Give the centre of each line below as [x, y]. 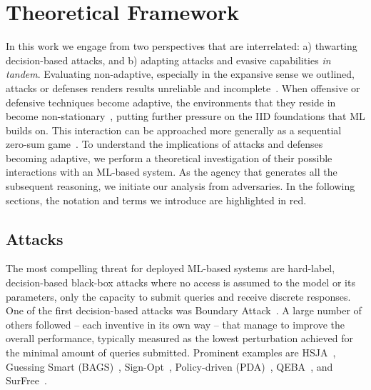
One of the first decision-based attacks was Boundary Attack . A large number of [184, 310]
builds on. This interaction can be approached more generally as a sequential [174, 130]
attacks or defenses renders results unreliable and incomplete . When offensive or [183, 87]
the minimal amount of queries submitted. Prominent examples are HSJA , [171, 352]
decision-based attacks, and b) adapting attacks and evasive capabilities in [168, 60]
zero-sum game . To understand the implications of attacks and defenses [164, 144]
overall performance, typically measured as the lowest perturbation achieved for [180, 338]
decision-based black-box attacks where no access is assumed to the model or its [181, 282]
